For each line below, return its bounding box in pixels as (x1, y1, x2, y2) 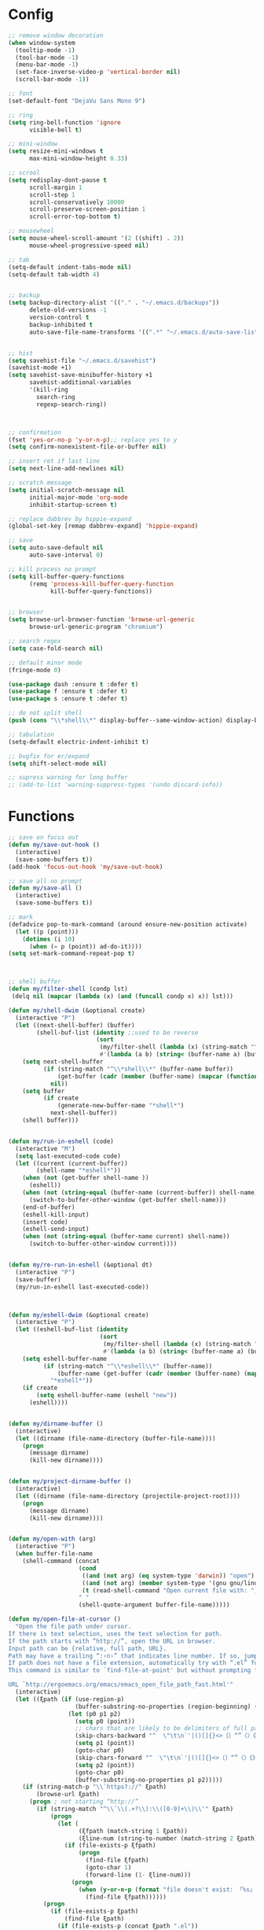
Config (8, 6, 53, 24)
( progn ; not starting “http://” (28, 1798, 139, 1806)
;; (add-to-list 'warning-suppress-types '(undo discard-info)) (8, 781, 223, 789)
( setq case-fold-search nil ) (8, 644, 104, 653)
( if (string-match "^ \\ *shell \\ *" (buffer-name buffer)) (42, 1065, 234, 1073)
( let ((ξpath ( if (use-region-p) (15, 1695, 125, 1703)
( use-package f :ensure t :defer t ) (8, 687, 128, 696)
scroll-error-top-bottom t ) (28, 213, 122, 221)
